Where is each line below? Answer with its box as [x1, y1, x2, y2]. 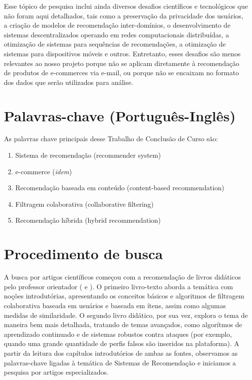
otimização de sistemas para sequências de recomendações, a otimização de [4, 39, 226, 49]
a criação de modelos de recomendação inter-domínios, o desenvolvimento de [4, 20, 231, 30]
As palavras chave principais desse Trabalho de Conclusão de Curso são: [4, 133, 218, 144]
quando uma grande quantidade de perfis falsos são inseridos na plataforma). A [4, 338, 239, 348]
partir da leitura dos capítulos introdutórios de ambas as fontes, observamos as [4, 347, 238, 358]
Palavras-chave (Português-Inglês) [4, 105, 236, 125]
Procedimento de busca [4, 244, 163, 264]
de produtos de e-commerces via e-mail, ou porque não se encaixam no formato [4, 67, 239, 78]
